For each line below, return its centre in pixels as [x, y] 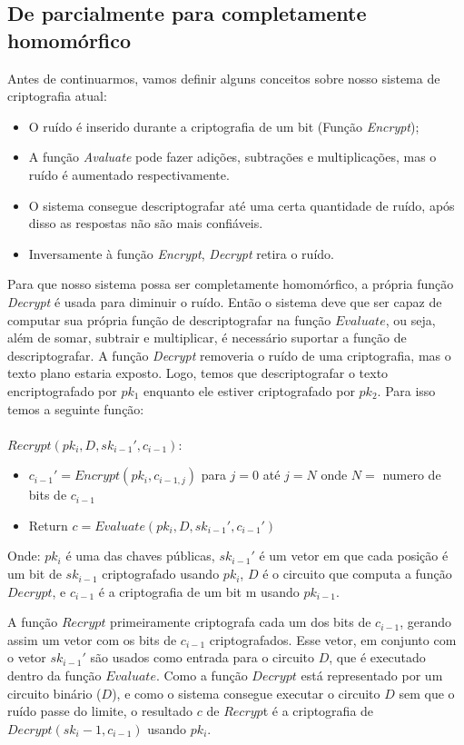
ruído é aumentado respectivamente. [129, 174]
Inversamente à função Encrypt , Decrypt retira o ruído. [181, 253]
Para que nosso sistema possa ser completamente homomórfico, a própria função [231, 284]
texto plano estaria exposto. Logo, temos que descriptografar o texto [198, 373]
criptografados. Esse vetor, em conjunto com [333, 639]
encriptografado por [62, 390]
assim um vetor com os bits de [92, 639]
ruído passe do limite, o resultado [100, 711]
